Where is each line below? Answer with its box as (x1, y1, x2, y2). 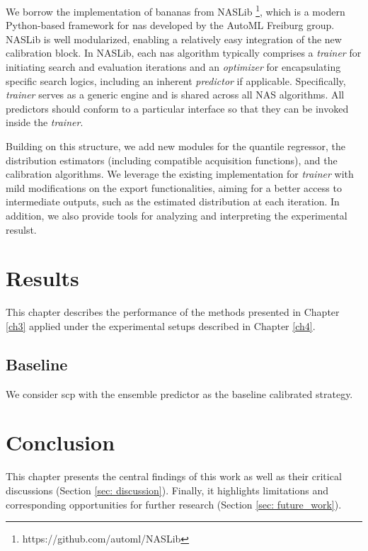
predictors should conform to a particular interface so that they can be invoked (6, 101, 349, 115)
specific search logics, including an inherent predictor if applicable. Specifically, (6, 73, 346, 88)
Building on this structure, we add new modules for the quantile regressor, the (6, 139, 345, 153)
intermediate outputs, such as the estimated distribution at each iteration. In (6, 194, 340, 209)
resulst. (6, 222, 37, 237)
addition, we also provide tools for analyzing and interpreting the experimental (6, 208, 347, 222)
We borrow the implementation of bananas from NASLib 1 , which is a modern (6, 2, 345, 18)
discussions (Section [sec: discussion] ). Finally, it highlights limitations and (6, 482, 329, 497)
